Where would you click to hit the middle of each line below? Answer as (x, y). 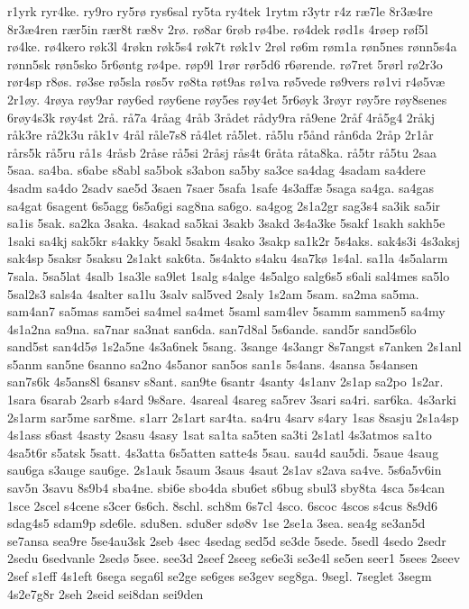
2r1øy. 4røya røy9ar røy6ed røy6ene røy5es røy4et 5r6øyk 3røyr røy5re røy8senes (227, 99)
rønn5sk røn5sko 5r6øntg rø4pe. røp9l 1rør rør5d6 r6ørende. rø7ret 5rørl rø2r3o (225, 64)
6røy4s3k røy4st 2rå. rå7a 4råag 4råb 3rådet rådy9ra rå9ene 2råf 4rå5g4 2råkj (221, 117)
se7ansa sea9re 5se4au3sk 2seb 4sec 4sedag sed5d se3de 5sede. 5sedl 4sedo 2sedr (227, 540)
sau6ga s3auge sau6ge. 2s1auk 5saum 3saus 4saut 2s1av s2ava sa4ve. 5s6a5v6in (225, 470)
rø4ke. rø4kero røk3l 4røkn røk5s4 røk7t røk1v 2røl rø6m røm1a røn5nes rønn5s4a (232, 46)
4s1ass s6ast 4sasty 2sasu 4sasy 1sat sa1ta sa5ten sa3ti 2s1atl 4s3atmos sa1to (220, 435)
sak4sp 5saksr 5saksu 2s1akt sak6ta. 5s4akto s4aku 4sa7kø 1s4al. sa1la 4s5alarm (228, 258)
